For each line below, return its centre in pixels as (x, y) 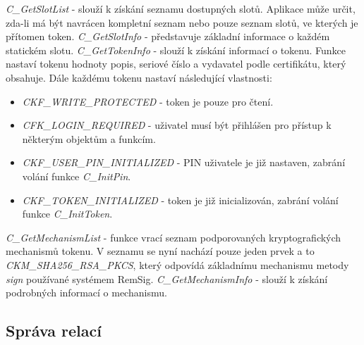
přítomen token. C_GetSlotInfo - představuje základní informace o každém (168, 36)
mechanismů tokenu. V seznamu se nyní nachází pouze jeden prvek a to (160, 251)
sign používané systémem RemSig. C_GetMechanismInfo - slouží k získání (167, 278)
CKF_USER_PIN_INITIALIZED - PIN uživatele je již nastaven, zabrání (184, 162)
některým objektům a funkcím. (89, 138)
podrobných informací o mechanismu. (86, 293)
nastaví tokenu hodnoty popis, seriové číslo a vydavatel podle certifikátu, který (176, 64)
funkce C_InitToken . (67, 214)
